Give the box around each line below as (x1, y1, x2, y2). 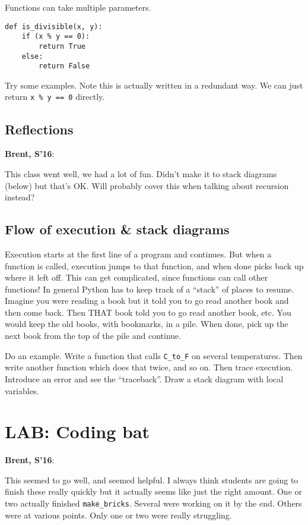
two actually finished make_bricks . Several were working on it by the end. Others (5, 497, 302, 509)
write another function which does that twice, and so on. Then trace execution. (5, 361, 293, 373)
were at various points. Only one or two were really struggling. (5, 508, 232, 521)
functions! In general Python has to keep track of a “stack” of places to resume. (5, 282, 294, 295)
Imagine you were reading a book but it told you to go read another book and (5, 294, 289, 307)
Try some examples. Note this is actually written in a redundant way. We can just (5, 78, 303, 91)
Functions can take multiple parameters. (5, 1, 151, 13)
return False (39, 62, 90, 71)
